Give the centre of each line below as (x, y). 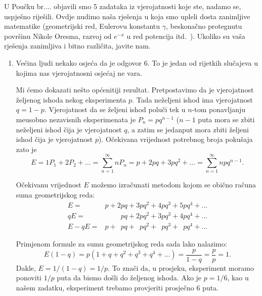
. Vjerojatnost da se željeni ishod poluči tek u (115, 109)
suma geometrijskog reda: (55, 195)
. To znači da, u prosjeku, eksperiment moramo (181, 267)
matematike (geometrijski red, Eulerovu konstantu (82, 26)
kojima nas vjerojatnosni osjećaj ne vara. (79, 72)
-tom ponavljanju (219, 109)
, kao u (238, 278)
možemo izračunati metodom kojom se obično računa (173, 185)
